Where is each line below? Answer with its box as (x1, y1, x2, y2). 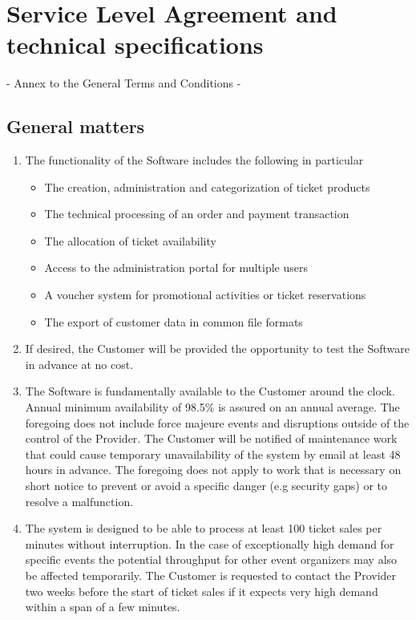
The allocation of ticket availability (44, 232, 216, 249)
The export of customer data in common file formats (44, 313, 303, 330)
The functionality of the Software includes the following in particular (25, 152, 364, 168)
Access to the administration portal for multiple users (44, 259, 308, 276)
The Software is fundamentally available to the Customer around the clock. (25, 383, 395, 399)
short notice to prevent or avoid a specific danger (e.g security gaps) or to (25, 477, 388, 494)
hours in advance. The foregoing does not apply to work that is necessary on (25, 461, 402, 478)
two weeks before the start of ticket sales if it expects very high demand (25, 582, 378, 599)
